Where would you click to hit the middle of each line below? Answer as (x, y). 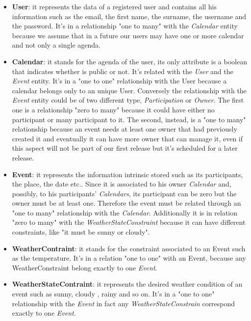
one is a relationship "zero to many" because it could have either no (113, 109)
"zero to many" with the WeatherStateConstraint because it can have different (129, 222)
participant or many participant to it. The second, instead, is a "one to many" (129, 119)
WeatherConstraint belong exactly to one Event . (85, 267)
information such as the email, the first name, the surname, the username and (129, 16)
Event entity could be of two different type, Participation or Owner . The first (128, 100)
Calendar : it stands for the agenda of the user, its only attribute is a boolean (129, 61)
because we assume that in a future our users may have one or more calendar (128, 35)
